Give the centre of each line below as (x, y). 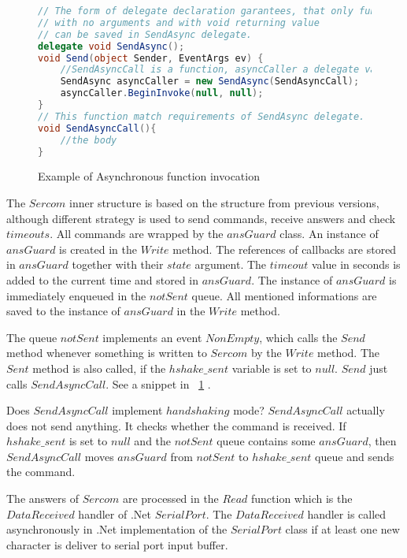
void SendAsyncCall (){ (97, 128)
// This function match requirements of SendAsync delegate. (202, 116)
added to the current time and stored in (103, 279)
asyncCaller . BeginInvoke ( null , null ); (162, 93)
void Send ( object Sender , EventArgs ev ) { (151, 58)
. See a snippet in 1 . (158, 383)
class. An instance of (329, 234)
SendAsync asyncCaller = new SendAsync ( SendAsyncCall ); (210, 82)
